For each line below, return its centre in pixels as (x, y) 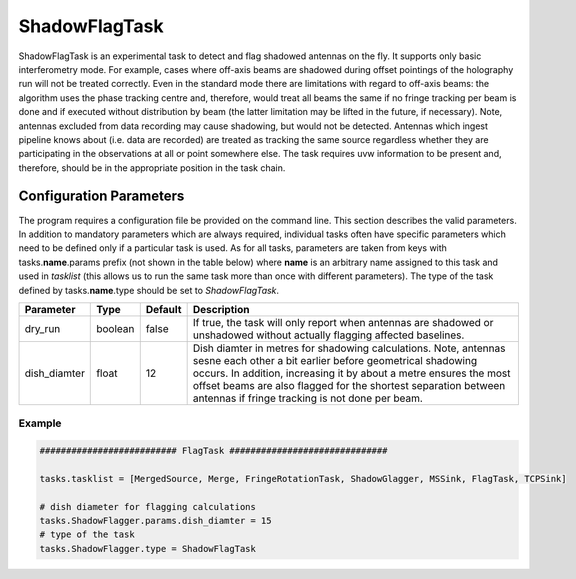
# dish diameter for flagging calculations (148, 506)
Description (221, 309)
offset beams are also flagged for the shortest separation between (349, 385)
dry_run (42, 328)
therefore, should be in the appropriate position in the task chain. (152, 167)
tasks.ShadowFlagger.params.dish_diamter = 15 (155, 521)
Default (163, 309)
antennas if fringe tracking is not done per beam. (308, 398)
